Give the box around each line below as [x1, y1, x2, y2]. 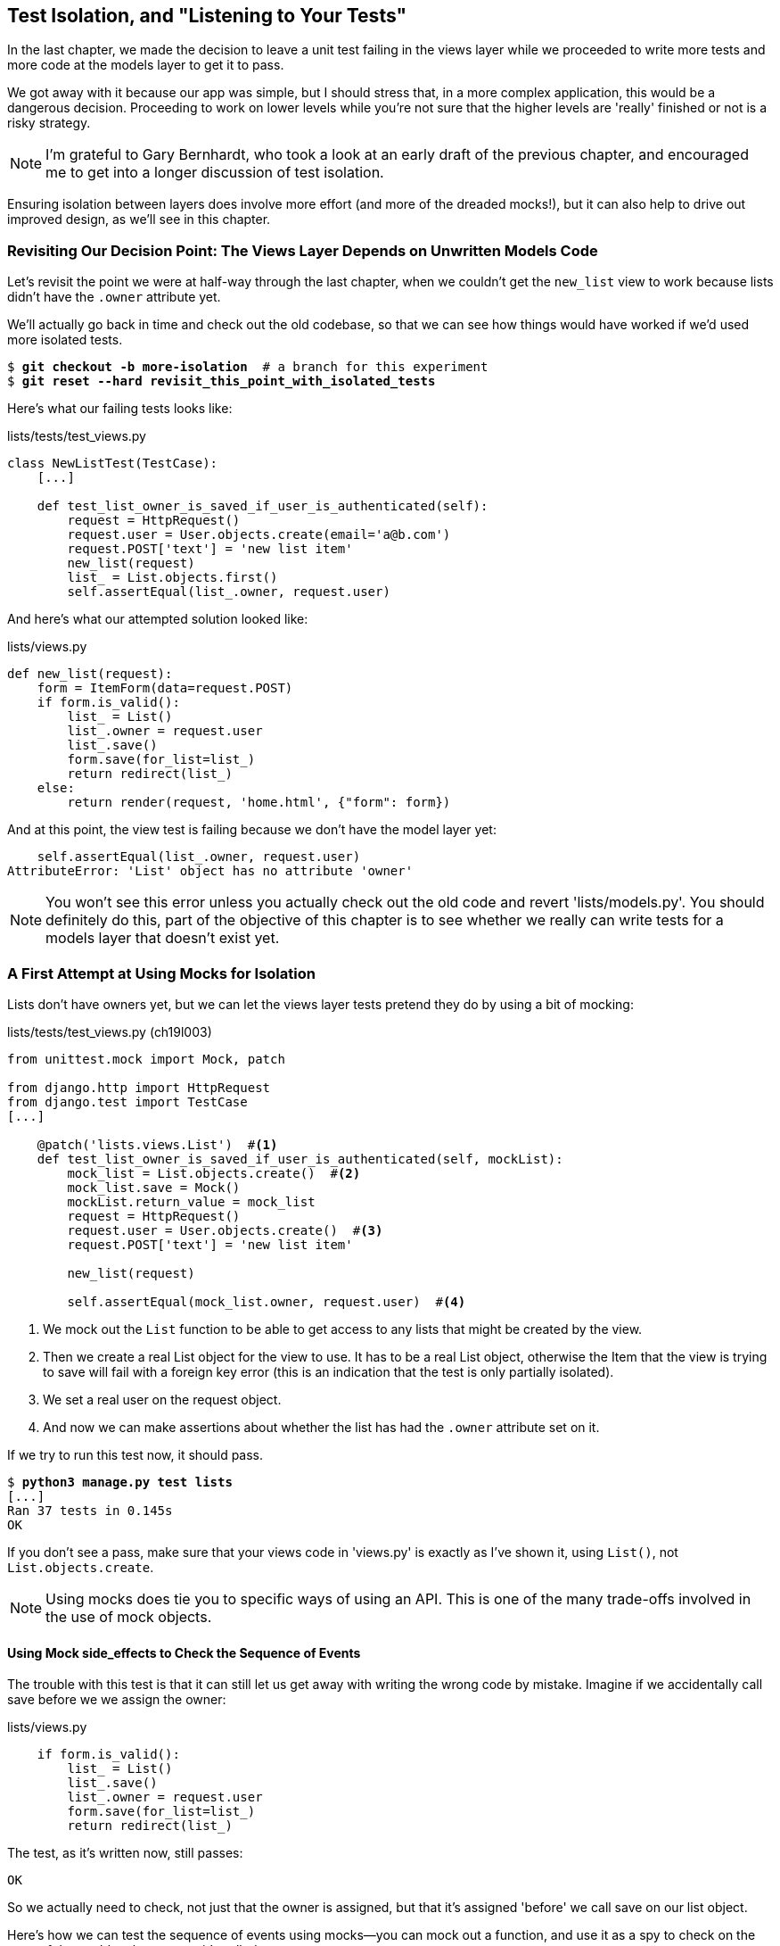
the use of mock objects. [45, 1607, 212, 1626]
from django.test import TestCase [7, 1094, 248, 1109]
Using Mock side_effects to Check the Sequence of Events [7, 1644, 361, 1660]
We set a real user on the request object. [43, 1391, 282, 1407]
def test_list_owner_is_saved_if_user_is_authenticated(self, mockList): [37, 1151, 563, 1166]
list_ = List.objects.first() [67, 570, 278, 585]
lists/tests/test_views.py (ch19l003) [7, 1023, 212, 1039]
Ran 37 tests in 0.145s [7, 1503, 173, 1518]
